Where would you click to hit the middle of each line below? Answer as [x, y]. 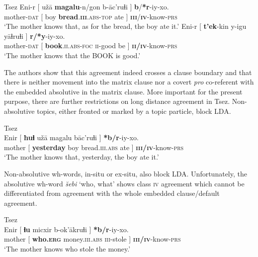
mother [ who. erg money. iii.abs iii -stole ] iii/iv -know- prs [92, 239]
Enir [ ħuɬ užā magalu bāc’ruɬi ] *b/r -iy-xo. [71, 137]
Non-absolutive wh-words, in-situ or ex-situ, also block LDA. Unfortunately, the [126, 173]
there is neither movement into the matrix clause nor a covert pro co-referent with [129, 82]
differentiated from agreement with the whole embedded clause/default [112, 193]
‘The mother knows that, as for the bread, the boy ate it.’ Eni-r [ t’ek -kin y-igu [125, 26]
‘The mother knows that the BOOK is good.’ [72, 55]
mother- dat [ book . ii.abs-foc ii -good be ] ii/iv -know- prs [91, 45]
